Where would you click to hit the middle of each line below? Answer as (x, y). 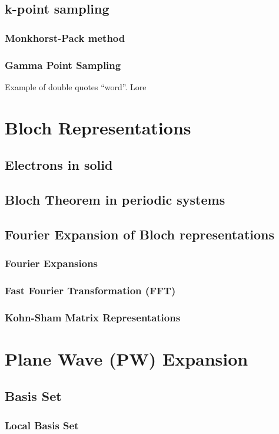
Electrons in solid (59, 165)
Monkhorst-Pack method (65, 37)
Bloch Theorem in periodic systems (115, 199)
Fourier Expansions (52, 263)
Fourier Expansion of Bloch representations (140, 234)
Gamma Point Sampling (63, 65)
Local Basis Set (42, 425)
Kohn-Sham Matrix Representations (93, 317)
